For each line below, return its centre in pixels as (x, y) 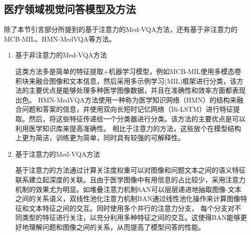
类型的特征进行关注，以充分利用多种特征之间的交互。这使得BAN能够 (131, 217)
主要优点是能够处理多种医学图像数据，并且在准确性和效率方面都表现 (137, 90)
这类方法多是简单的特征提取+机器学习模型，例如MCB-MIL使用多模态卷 (128, 71)
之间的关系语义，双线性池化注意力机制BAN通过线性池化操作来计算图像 (128, 198)
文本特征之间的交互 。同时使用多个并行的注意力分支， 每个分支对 (132, 208)
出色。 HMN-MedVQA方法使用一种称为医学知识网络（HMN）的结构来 (126, 99)
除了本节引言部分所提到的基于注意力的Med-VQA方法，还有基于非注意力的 (121, 29)
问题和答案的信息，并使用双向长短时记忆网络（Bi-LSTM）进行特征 (127, 109)
